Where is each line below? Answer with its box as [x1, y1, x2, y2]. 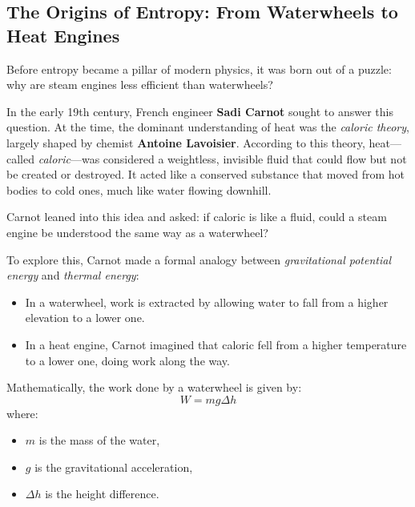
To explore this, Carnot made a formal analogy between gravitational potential [6, 251, 391, 268]
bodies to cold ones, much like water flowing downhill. [6, 181, 272, 198]
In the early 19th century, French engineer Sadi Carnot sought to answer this [6, 103, 393, 119]
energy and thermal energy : [6, 267, 139, 284]
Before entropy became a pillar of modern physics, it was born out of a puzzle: [6, 60, 392, 77]
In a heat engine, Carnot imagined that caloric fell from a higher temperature [25, 336, 407, 352]
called [6, 150, 34, 167]
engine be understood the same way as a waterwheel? [6, 223, 268, 240]
